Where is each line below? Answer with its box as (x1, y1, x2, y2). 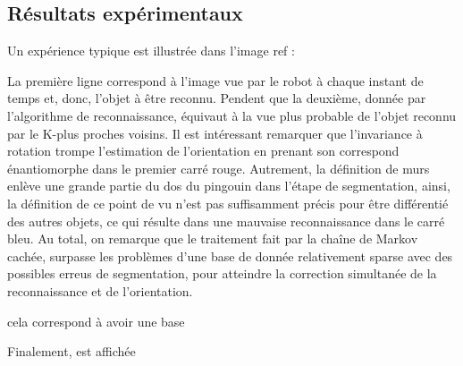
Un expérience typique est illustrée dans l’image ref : (7, 41, 295, 60)
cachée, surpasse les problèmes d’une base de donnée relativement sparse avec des (7, 246, 453, 265)
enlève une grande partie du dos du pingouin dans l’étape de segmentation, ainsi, (7, 176, 450, 195)
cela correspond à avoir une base (7, 311, 185, 330)
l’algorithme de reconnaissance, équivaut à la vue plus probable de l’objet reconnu (7, 106, 457, 124)
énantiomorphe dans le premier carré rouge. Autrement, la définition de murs (7, 158, 430, 177)
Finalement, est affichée (7, 342, 136, 361)
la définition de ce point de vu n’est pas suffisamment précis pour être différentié (7, 193, 449, 212)
